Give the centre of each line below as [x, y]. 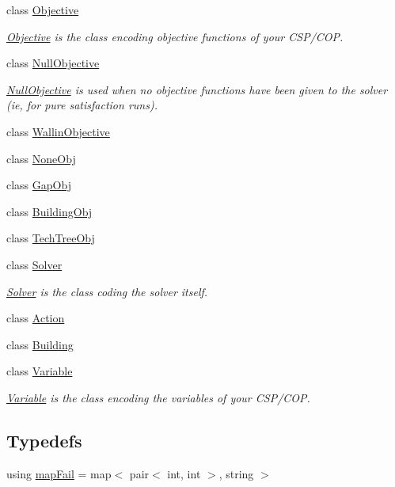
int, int [184, 473]
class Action [36, 318]
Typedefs [44, 440]
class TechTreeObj [51, 238]
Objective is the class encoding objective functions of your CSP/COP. [175, 36]
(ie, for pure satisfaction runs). [82, 105]
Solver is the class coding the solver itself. [107, 291]
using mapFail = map [59, 473]
